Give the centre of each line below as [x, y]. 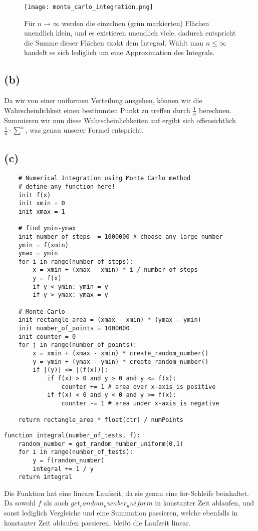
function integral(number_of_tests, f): [72, 435]
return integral [45, 477]
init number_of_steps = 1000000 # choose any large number [120, 236]
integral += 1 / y [63, 469]
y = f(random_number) [69, 460]
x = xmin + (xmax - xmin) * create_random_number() [121, 354]
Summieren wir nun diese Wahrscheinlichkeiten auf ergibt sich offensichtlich [120, 120]
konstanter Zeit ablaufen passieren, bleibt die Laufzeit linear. [97, 522]
